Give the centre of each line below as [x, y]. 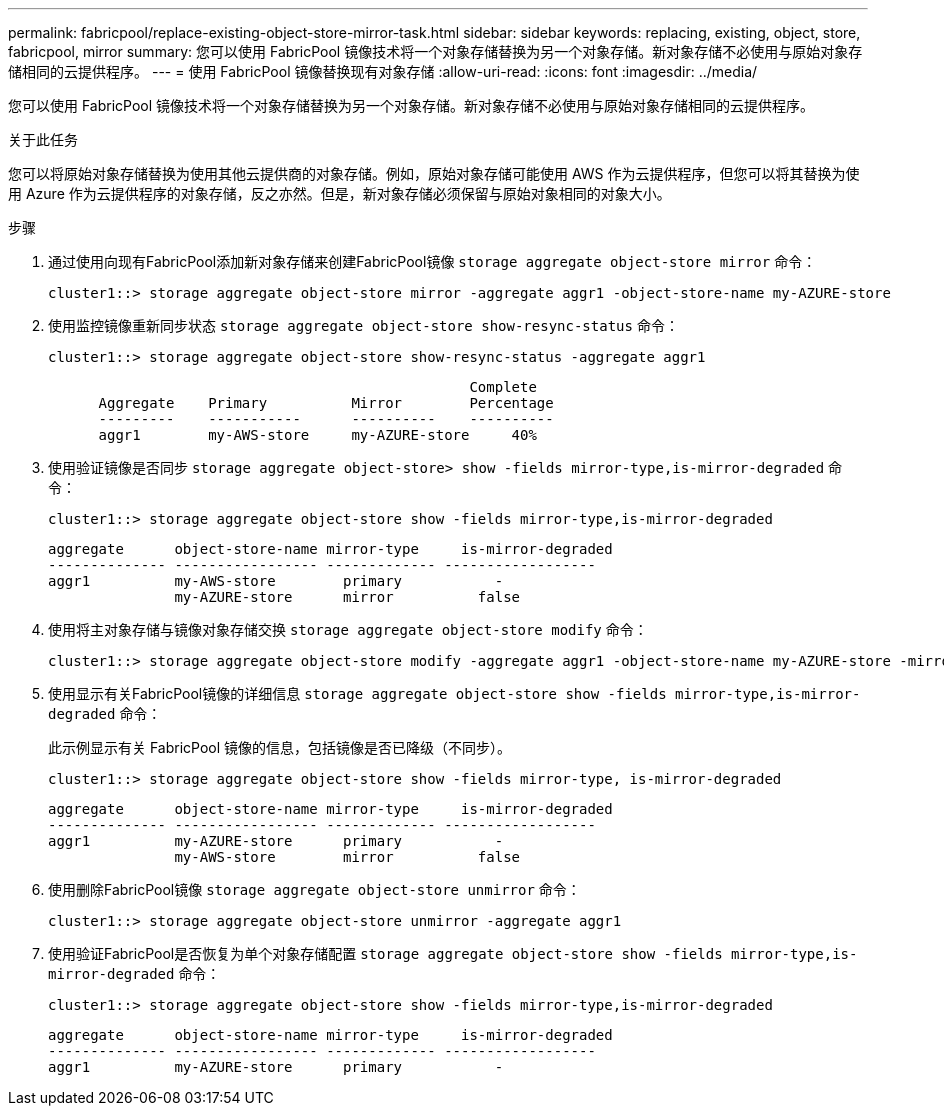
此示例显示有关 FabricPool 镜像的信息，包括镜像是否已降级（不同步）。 [280, 747]
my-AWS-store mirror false [347, 857]
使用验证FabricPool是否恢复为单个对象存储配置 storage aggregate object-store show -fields [385, 953]
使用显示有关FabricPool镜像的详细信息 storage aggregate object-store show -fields [357, 693]
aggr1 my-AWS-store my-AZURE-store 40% [317, 435]
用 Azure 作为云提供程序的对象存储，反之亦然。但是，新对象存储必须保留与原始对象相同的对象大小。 [339, 193]
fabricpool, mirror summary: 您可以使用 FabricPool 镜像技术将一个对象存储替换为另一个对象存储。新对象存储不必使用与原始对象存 [435, 51]
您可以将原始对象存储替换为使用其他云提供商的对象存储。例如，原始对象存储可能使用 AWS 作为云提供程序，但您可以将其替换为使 [434, 173]
